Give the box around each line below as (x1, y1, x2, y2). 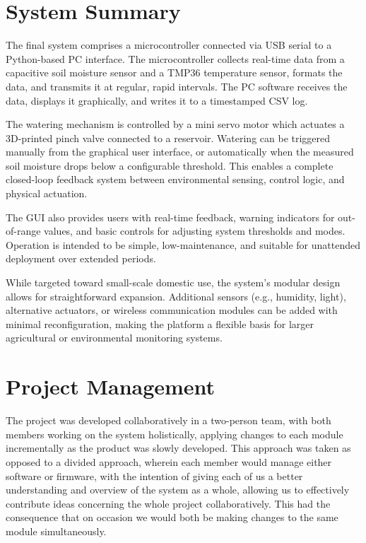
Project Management (6, 372, 216, 401)
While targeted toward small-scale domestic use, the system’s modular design (6, 275, 341, 290)
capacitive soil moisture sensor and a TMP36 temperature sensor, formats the (6, 65, 343, 80)
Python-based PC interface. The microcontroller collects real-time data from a (6, 51, 345, 66)
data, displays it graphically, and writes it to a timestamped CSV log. (6, 93, 308, 107)
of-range (6, 223, 41, 238)
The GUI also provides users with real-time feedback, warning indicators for (6, 209, 335, 224)
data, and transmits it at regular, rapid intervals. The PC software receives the (6, 78, 348, 93)
